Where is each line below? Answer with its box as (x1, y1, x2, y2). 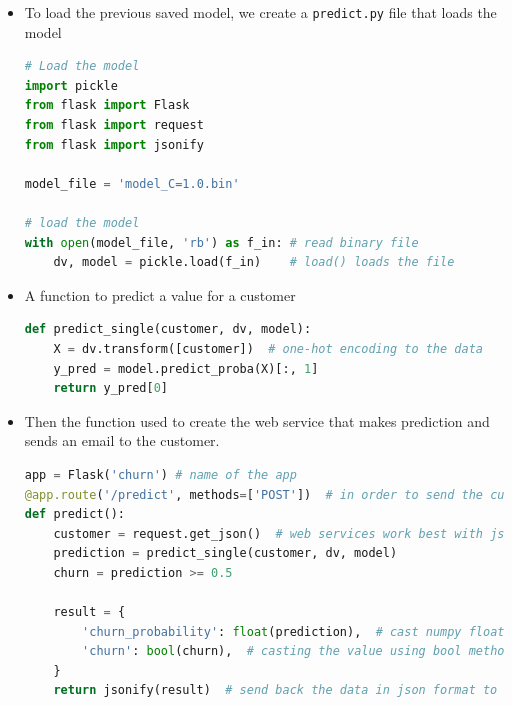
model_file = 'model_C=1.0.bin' (24, 176, 240, 191)
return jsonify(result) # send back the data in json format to (53, 683, 498, 698)
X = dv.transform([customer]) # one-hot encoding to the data (53, 341, 483, 356)
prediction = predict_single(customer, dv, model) (53, 546, 398, 561)
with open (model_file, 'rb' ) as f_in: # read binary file (24, 235, 419, 250)
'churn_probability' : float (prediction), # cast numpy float (82, 624, 505, 639)
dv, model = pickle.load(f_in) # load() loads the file (53, 255, 455, 270)
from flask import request (24, 118, 204, 133)
